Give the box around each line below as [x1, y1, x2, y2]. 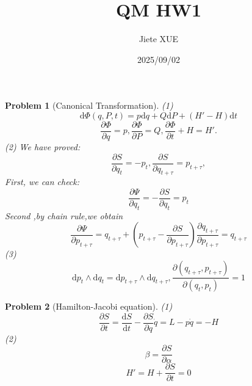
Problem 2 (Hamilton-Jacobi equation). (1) [5, 299, 173, 312]
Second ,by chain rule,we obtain [5, 209, 123, 222]
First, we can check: [5, 175, 80, 188]
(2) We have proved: [5, 140, 81, 153]
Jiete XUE [139, 32, 179, 45]
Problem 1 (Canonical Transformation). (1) [5, 99, 173, 112]
